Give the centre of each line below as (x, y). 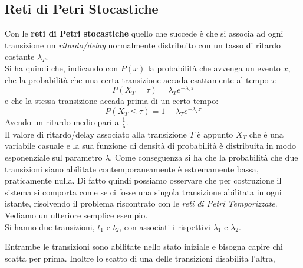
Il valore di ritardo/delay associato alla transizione (96, 134)
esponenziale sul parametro (54, 157)
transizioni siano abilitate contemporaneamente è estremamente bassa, (132, 169)
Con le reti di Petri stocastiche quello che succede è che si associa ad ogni (144, 33)
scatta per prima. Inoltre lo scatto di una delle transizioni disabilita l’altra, (140, 258)
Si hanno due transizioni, (50, 226)
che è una (266, 134)
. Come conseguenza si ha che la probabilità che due (204, 157)
